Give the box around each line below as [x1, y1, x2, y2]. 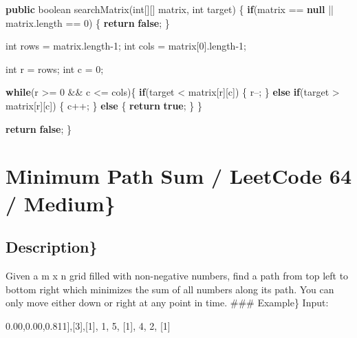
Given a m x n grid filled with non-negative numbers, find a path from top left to [6, 268, 349, 282]
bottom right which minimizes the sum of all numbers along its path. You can [6, 282, 334, 296]
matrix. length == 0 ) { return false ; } [6, 15, 170, 30]
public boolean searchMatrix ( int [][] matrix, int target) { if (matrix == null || [6, 2, 334, 16]
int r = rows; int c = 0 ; [6, 61, 104, 76]
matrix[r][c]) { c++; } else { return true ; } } [6, 98, 202, 112]
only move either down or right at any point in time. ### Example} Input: [6, 295, 329, 310]
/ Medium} [6, 189, 116, 217]
